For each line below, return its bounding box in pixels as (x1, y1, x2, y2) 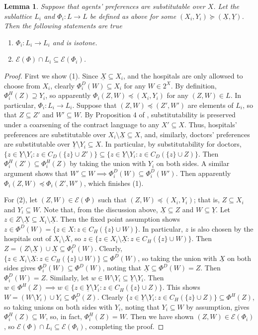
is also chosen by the (190, 223, 254, 234)
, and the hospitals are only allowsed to (123, 70, 243, 81)
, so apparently (45, 90, 91, 100)
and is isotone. (52, 37, 97, 47)
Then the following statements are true (4, 20, 122, 31)
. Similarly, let (46, 272, 89, 282)
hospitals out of (4, 233, 51, 244)
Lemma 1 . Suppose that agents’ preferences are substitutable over (4, 1, 205, 11)
